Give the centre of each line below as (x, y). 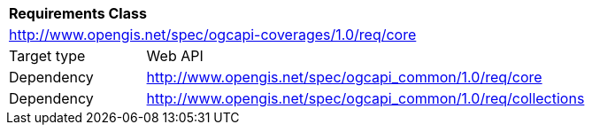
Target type (47, 56)
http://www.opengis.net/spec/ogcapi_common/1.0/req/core (344, 77)
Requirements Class (78, 13)
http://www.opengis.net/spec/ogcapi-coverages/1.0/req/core (213, 35)
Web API (175, 56)
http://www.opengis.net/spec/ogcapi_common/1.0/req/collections (365, 98)
